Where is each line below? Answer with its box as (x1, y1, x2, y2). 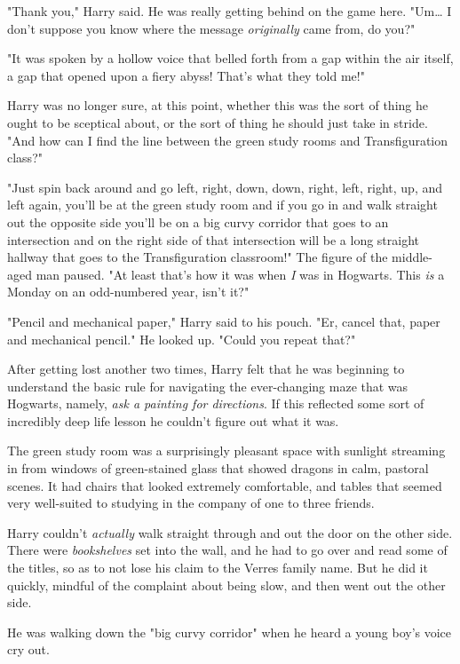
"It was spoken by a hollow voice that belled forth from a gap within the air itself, (7, 49, 454, 67)
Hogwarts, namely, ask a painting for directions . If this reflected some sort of (7, 394, 424, 413)
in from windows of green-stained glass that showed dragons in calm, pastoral (7, 459, 429, 478)
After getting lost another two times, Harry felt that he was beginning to (7, 360, 405, 378)
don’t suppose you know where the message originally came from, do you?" (7, 19, 416, 37)
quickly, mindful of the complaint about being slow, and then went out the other (7, 575, 446, 594)
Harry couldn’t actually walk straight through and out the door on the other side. (7, 523, 453, 541)
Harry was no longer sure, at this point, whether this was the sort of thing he (7, 96, 428, 115)
